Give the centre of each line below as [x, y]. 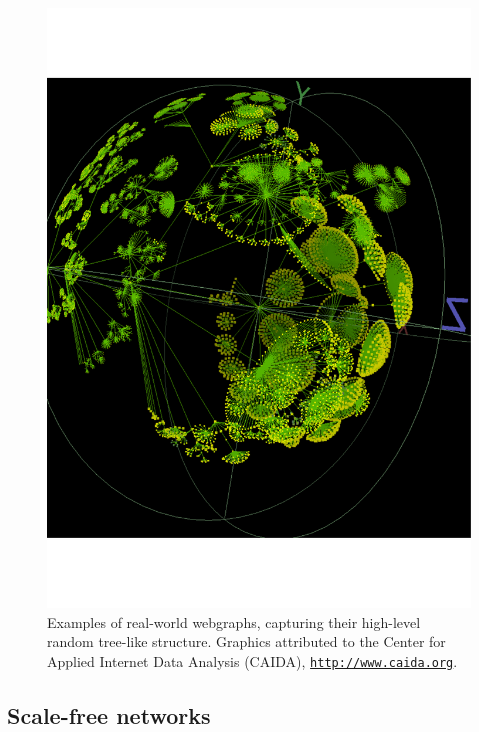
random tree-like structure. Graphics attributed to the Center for [246, 641]
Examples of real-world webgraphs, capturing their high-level [234, 621]
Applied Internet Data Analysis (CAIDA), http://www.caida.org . [252, 660]
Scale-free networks [109, 714]
